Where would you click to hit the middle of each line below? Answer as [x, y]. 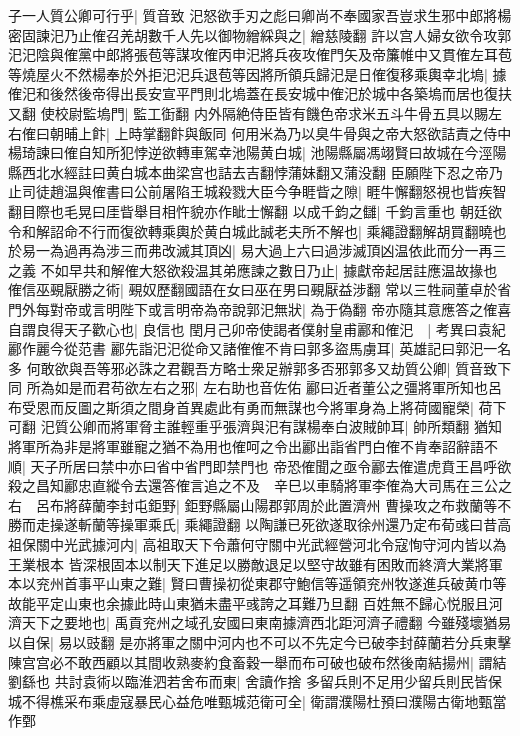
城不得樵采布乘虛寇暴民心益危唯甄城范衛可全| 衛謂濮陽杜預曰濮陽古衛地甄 [250, 700]
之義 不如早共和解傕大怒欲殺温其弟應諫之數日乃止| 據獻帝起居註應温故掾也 [253, 269]
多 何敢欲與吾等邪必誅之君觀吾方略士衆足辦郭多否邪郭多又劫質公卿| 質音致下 [260, 367]
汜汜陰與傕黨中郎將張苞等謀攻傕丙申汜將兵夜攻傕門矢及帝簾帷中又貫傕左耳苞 [260, 54]
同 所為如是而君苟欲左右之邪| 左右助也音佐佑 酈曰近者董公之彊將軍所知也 [248, 387]
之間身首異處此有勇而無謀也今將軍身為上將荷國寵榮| [303, 406]
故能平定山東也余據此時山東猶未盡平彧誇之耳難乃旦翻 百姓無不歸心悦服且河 [255, 602]
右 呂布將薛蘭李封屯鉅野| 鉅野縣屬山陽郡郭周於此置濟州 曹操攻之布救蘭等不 [260, 504]
